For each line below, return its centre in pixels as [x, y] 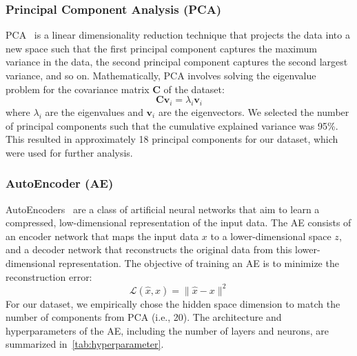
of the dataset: [194, 89]
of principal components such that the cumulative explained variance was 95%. [172, 125]
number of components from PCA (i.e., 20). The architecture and [144, 317]
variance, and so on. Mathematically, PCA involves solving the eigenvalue [161, 75]
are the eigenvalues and [94, 111]
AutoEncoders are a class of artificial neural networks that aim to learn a [163, 209]
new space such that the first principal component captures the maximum [161, 48]
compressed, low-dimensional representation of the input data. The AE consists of [178, 222]
